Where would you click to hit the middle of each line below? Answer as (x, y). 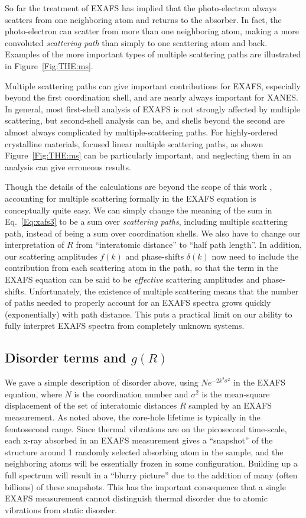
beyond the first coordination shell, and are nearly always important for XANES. (152, 97)
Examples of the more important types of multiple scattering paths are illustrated (153, 54)
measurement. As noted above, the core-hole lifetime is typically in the (133, 417)
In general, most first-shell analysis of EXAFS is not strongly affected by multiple (152, 109)
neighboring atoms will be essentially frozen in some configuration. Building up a (151, 463)
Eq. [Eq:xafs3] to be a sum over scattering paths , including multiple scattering (146, 221)
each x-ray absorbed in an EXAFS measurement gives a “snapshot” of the (139, 440)
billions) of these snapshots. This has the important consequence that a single (145, 486)
